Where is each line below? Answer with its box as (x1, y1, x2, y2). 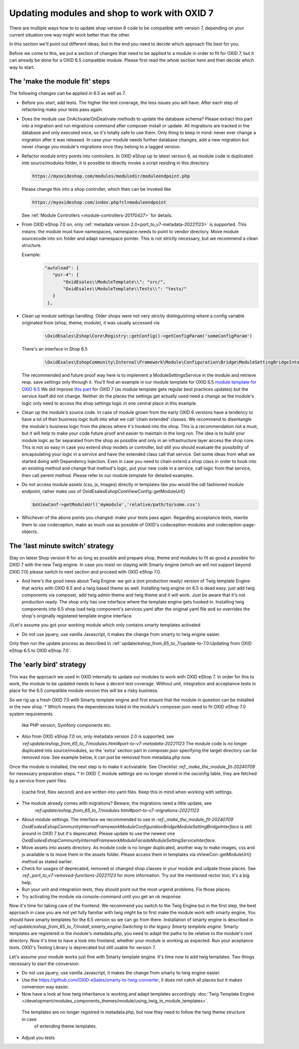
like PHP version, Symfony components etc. (21, 722, 112, 728)
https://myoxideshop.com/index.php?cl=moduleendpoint (32, 199, 166, 205)
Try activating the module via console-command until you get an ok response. (21, 893, 182, 899)
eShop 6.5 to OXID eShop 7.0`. (9, 647, 72, 653)
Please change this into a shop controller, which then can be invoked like (21, 186, 171, 192)
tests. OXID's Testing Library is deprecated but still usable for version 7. (9, 945, 156, 951)
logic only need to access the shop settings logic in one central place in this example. (21, 400, 197, 406)
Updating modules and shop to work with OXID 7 (9, 7, 214, 18)
